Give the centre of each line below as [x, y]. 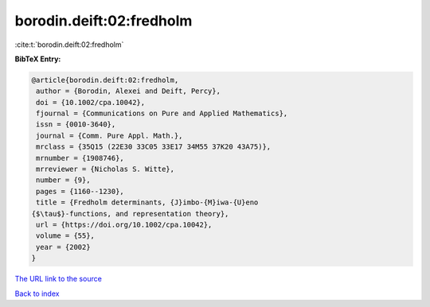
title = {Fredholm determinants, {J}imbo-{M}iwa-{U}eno [147, 202]
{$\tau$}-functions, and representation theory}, [130, 214]
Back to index [37, 293]
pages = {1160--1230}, [80, 191]
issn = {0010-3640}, [76, 124]
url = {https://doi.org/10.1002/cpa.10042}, [124, 225]
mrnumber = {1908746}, [80, 158]
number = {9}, [63, 180]
